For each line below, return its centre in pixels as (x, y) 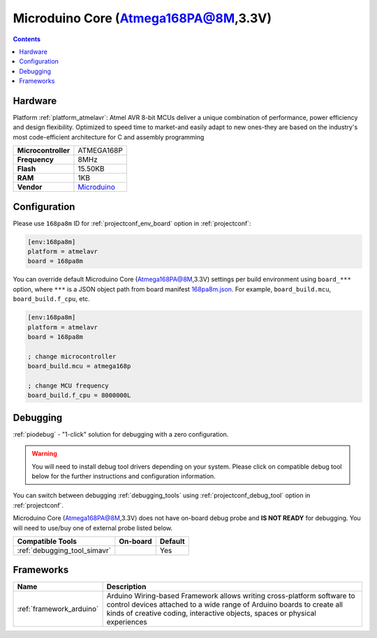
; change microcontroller (72, 356)
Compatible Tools (47, 541)
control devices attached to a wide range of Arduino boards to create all (225, 605)
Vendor (30, 187)
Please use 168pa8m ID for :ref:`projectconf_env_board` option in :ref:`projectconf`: (132, 223)
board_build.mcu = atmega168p (79, 366)
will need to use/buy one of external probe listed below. (93, 528)
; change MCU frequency (68, 386)
